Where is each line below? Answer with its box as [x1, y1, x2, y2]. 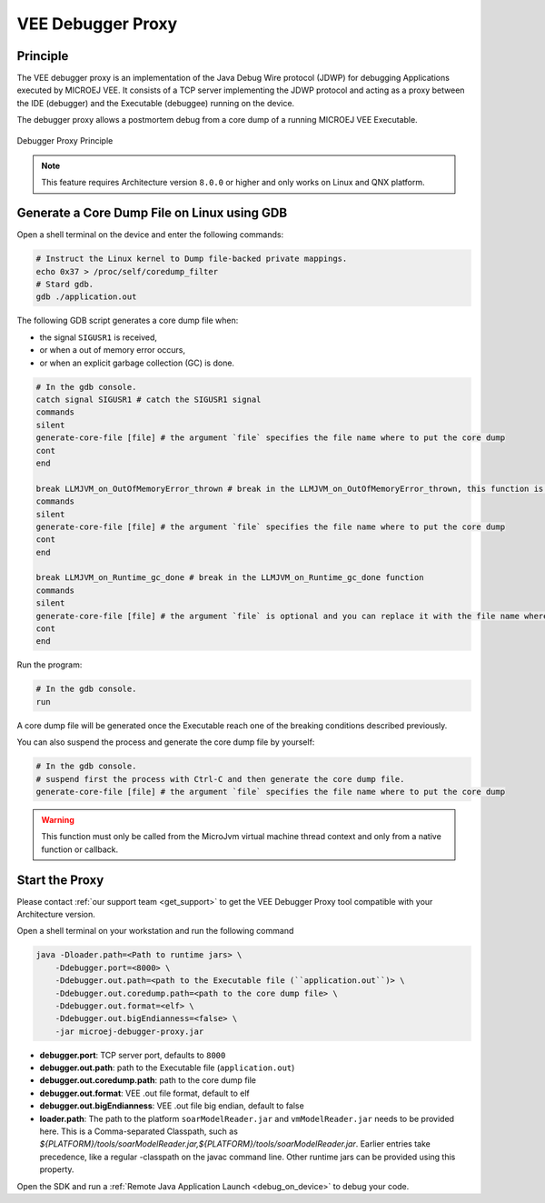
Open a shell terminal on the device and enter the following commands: [16, 229, 284, 240]
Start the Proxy [16, 872, 104, 887]
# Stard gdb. [35, 279, 94, 290]
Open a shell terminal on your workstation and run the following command [16, 926, 294, 937]
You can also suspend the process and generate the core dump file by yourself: [16, 737, 315, 747]
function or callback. [41, 844, 118, 855]
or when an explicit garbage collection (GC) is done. [39, 357, 235, 368]
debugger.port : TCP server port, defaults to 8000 [39, 1049, 226, 1060]
